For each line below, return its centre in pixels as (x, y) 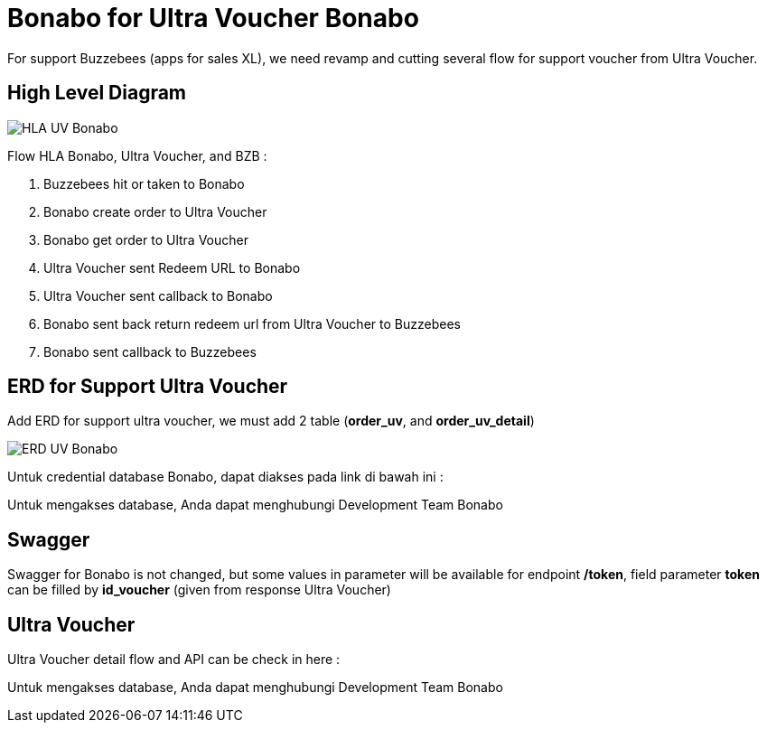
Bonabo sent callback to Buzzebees (150, 351)
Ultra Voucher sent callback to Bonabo (158, 295)
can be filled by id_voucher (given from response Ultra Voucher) (199, 590)
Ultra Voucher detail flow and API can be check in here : (174, 660)
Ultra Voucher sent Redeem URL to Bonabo (172, 267)
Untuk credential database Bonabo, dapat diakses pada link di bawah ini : (225, 477)
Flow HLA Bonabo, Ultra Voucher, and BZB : (137, 155)
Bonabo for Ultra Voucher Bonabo (213, 18)
